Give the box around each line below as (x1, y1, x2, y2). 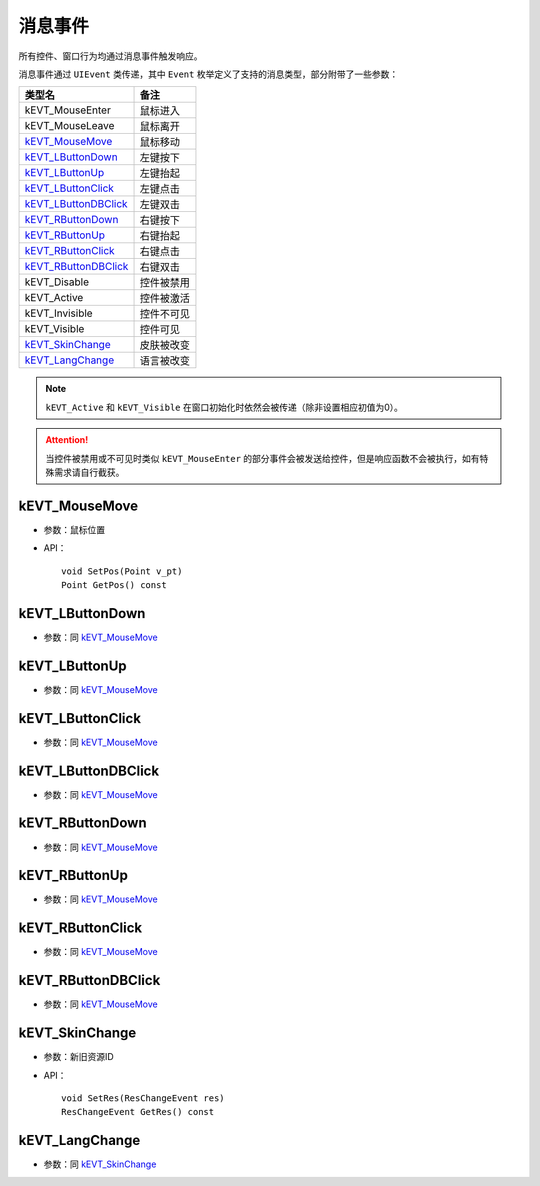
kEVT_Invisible (24, 306, 94, 320)
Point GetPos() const (61, 579, 167, 590)
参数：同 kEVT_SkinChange (43, 1158, 157, 1170)
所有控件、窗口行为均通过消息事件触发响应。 (18, 50, 203, 62)
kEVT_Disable (24, 275, 90, 289)
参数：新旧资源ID (43, 1051, 114, 1063)
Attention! (45, 434, 89, 446)
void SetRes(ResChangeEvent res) (61, 1092, 225, 1104)
